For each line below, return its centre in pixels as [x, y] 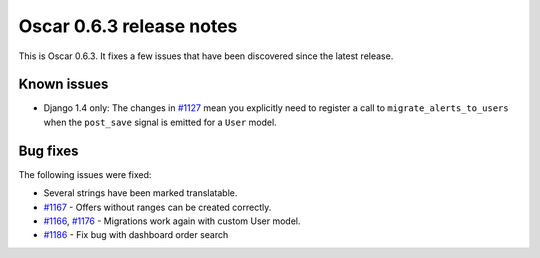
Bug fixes [48, 150]
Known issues [63, 84]
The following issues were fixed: [85, 174]
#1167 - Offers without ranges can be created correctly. [157, 207]
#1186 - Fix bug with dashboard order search [136, 235]
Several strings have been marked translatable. [140, 193]
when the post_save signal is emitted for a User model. [160, 122]
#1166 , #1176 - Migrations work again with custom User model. [172, 221]
